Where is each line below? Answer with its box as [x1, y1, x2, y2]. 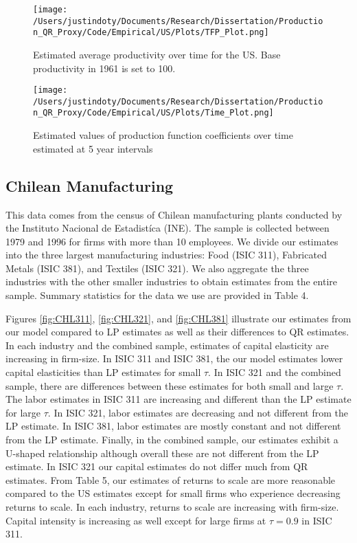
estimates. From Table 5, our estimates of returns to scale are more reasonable [5, 472, 336, 487]
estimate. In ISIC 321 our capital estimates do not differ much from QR [5, 459, 308, 474]
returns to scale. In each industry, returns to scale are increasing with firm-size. [5, 499, 339, 513]
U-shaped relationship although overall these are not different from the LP [5, 445, 319, 460]
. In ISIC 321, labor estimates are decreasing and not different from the [47, 405, 348, 419]
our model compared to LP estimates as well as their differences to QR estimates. [5, 324, 349, 339]
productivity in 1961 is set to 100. [33, 60, 176, 75]
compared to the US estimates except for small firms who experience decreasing [5, 486, 341, 500]
